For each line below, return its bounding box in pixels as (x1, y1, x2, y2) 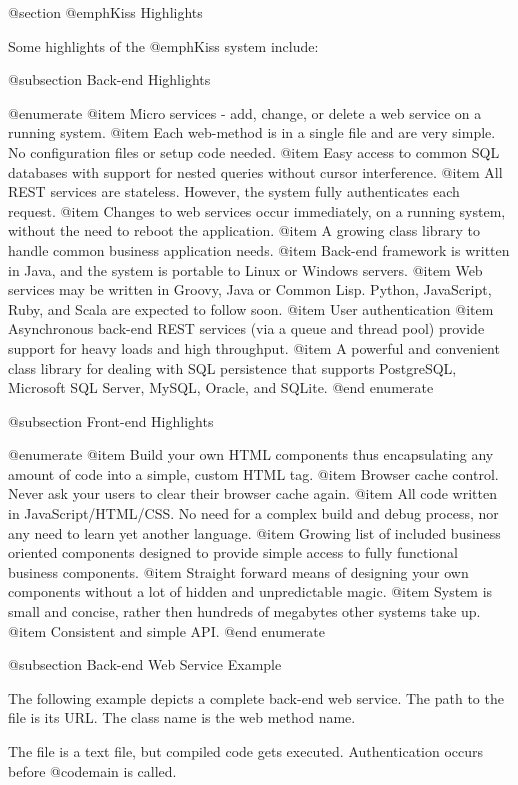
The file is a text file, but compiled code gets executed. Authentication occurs (8, 741, 484, 761)
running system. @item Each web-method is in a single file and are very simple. (8, 122, 496, 143)
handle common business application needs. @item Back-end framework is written (8, 239, 510, 260)
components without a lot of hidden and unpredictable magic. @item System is (8, 581, 493, 602)
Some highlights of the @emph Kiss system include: (8, 35, 319, 56)
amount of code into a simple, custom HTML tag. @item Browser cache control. (8, 463, 499, 484)
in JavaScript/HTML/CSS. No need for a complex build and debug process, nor (8, 503, 499, 524)
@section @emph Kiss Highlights (8, 2, 203, 22)
